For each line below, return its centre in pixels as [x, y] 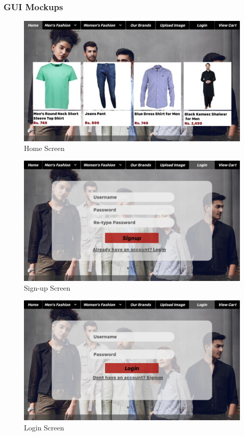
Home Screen [44, 148]
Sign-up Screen [47, 288]
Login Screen [44, 427]
